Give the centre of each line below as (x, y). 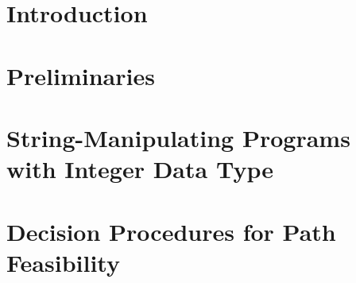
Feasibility (63, 262)
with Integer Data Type (140, 169)
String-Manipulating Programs (178, 137)
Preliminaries (81, 75)
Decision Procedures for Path (171, 231)
